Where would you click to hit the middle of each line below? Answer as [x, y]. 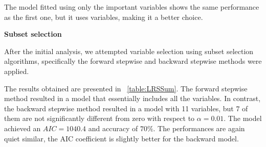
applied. [17, 71]
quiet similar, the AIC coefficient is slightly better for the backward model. [121, 138]
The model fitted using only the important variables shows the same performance [132, 7]
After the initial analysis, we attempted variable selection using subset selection [129, 51]
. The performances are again [199, 128]
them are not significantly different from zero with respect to [99, 118]
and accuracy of [113, 128]
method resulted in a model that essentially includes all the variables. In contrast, [132, 98]
